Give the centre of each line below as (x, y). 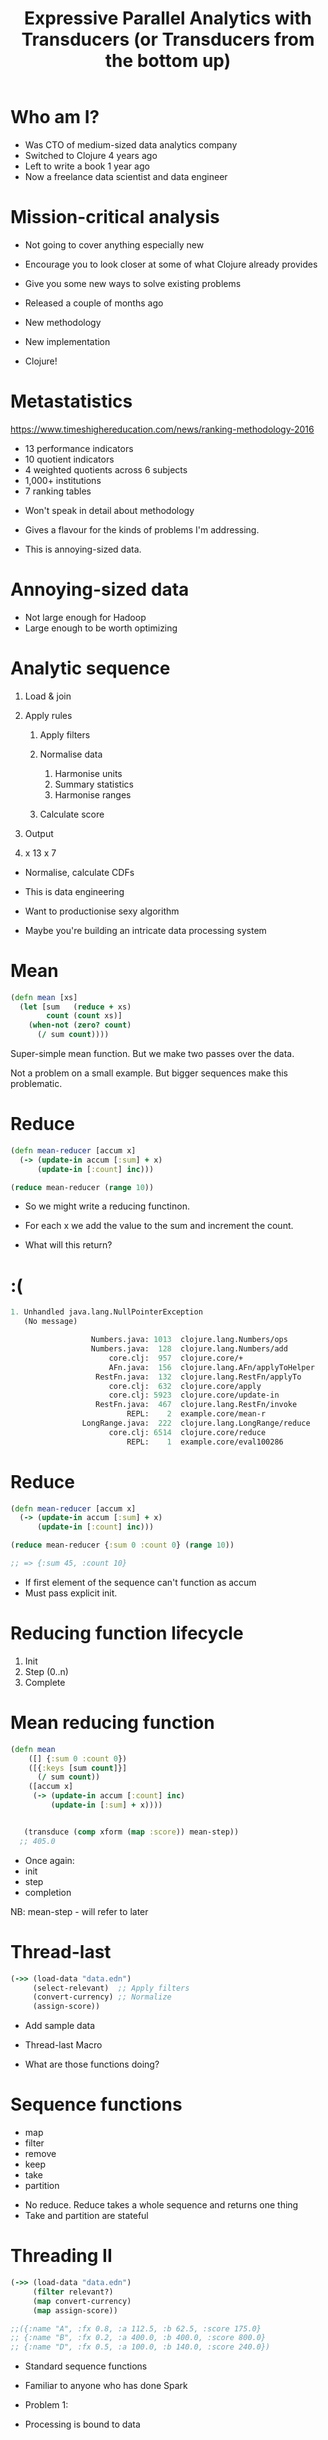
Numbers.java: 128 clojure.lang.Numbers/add (189, 1349)
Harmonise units (88, 773)
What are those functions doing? (92, 2064)
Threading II (61, 2256)
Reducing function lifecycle (127, 1633)
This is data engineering (74, 891)
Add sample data (60, 2026)
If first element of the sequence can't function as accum (140, 1582)
